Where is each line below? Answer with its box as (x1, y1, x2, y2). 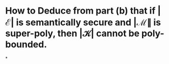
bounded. (5, 39, 47, 50)
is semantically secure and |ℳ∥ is (16, 17, 161, 28)
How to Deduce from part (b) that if (5, 5, 156, 17)
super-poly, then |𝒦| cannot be (5, 28, 140, 39)
